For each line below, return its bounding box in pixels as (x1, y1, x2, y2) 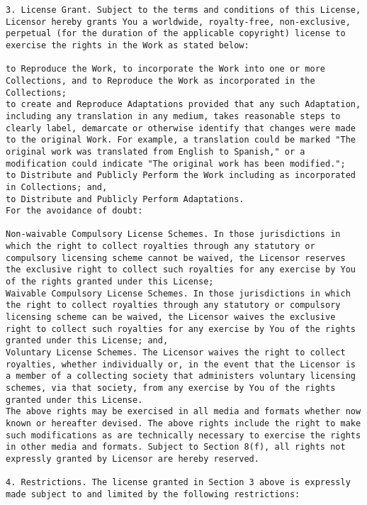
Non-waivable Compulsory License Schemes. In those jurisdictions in (6, 229, 341, 240)
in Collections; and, (6, 182, 108, 192)
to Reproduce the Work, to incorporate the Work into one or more (6, 64, 326, 74)
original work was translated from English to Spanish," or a (6, 146, 305, 157)
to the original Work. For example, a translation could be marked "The (6, 135, 356, 145)
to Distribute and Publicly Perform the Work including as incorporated (6, 170, 356, 181)
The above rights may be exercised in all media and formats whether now (6, 406, 361, 417)
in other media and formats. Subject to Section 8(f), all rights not (6, 442, 346, 453)
